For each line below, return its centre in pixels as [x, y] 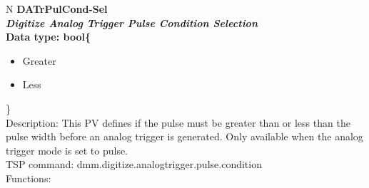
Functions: [29, 178]
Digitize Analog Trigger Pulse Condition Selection [132, 22]
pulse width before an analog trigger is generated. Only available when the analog [184, 136]
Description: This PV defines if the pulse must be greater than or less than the [178, 122]
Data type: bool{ [48, 37]
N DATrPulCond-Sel [57, 9]
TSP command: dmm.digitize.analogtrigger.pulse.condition [134, 164]
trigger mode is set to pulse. [67, 150]
